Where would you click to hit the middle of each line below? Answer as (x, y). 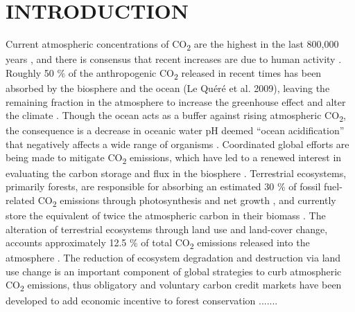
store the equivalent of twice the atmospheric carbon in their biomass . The (166, 215)
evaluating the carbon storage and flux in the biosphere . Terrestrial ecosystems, (176, 173)
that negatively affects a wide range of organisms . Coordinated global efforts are (177, 144)
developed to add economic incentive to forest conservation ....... (142, 300)
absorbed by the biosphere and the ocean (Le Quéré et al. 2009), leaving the (168, 88)
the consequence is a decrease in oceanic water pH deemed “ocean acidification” (175, 130)
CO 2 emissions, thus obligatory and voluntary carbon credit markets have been (174, 286)
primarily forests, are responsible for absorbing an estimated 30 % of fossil (163, 186)
